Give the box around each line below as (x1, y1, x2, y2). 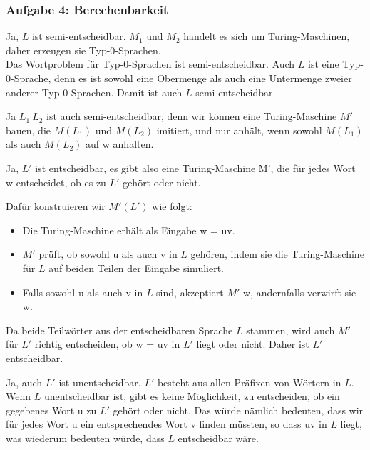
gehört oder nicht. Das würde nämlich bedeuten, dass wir (113, 402, 364, 417)
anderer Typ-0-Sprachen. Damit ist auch (6, 84, 183, 99)
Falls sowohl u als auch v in (22, 284, 143, 299)
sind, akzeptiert (156, 284, 224, 299)
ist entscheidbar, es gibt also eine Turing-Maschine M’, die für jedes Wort (35, 160, 356, 175)
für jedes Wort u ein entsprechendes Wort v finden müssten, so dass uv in (6, 416, 327, 431)
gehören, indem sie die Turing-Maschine (190, 246, 364, 261)
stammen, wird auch (246, 322, 335, 337)
